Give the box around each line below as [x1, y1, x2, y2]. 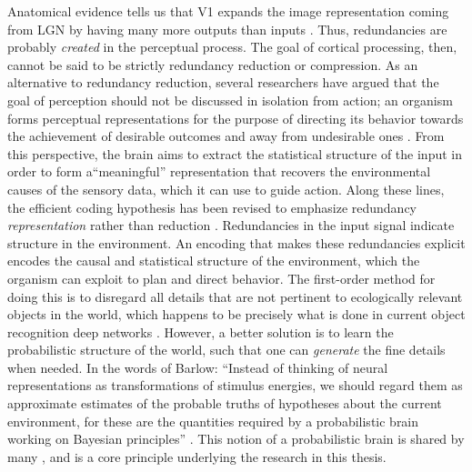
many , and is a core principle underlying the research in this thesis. [7, 447, 387, 466]
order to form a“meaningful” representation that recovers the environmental [7, 162, 431, 181]
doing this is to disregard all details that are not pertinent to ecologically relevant [7, 286, 463, 306]
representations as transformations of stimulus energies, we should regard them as [7, 376, 463, 395]
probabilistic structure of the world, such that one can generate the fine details [7, 340, 446, 359]
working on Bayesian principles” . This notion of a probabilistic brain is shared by [7, 429, 465, 448]
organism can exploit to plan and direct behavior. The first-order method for [7, 268, 436, 287]
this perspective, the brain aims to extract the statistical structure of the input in [7, 144, 462, 163]
